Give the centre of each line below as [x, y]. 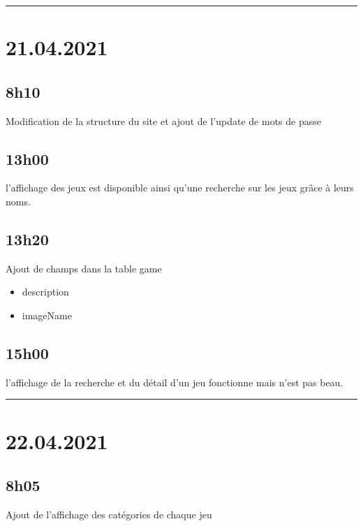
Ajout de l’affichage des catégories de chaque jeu [109, 514]
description [45, 292]
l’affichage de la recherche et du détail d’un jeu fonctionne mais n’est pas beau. [175, 382]
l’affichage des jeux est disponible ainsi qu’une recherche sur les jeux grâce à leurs [180, 188]
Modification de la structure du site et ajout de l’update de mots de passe [163, 120]
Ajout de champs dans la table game [84, 268]
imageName [47, 315]
